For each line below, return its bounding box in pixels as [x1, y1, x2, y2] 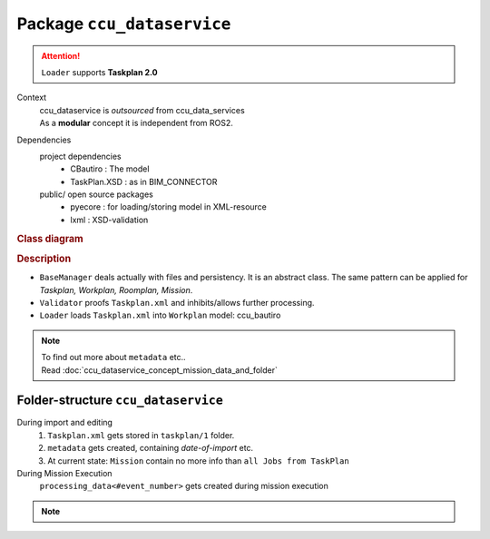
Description [16, 252, 72, 265]
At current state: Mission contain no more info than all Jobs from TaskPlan [47, 455, 349, 466]
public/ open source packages [39, 189, 153, 200]
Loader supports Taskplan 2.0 [41, 66, 158, 77]
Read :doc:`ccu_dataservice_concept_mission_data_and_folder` [41, 364, 279, 376]
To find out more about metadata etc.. [41, 352, 186, 363]
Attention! [41, 50, 81, 61]
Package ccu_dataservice [16, 14, 231, 34]
